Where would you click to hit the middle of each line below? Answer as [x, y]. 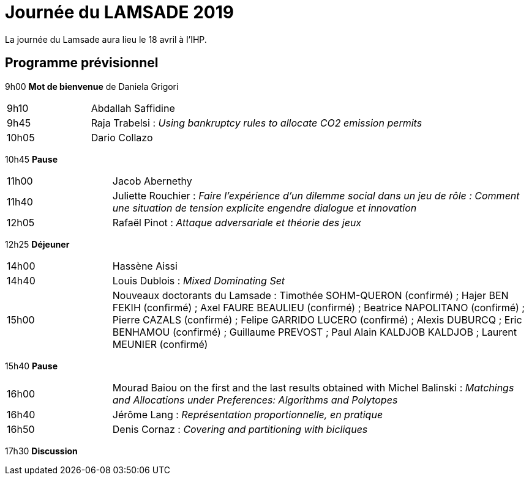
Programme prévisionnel [82, 63]
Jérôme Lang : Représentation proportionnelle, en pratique [248, 414]
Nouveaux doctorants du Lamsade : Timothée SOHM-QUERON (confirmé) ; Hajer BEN [310, 295]
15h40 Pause [32, 366]
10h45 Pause [32, 159]
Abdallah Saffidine [133, 108]
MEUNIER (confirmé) [160, 344]
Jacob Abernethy [152, 181]
